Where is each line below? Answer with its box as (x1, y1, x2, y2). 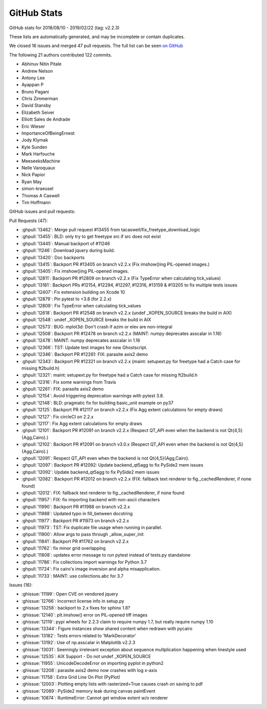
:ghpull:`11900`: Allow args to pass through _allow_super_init (21, 531, 144, 537)
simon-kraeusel (21, 186, 54, 191)
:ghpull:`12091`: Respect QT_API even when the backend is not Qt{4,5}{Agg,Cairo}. (21, 455, 190, 461)
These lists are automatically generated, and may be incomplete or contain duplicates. (9, 34, 185, 40)
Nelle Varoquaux (21, 165, 55, 171)
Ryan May (21, 179, 42, 185)
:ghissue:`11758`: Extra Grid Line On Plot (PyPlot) (21, 674, 121, 680)
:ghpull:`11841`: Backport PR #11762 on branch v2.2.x (21, 538, 129, 544)
